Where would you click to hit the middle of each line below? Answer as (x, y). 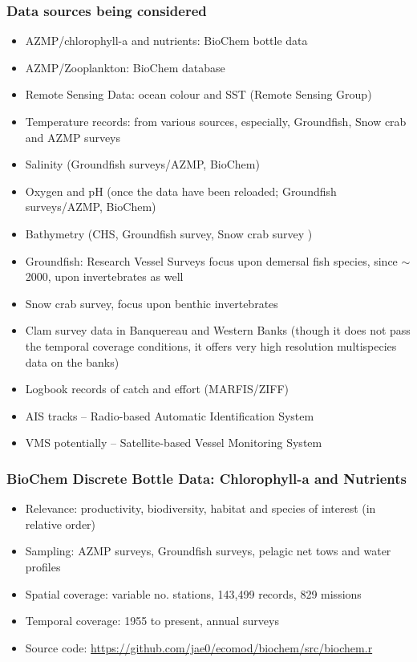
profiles (43, 566)
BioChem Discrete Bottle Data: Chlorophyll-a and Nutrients (206, 478)
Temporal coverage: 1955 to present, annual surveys (152, 621)
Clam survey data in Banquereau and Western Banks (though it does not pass (218, 330)
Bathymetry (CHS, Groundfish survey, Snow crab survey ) (169, 233)
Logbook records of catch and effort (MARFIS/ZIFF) (157, 389)
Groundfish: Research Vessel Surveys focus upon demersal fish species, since (211, 260)
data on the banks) (72, 361)
